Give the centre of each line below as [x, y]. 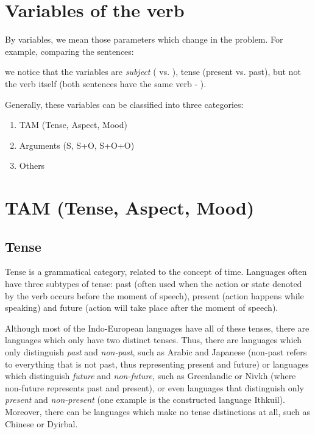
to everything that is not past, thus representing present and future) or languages [157, 364]
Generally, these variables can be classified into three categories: [124, 104]
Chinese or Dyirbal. [41, 423]
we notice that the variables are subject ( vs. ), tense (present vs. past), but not [153, 72]
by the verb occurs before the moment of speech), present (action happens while [154, 295]
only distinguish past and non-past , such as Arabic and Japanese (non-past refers [156, 352]
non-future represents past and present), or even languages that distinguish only [154, 387]
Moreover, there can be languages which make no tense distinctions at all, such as [158, 411]
